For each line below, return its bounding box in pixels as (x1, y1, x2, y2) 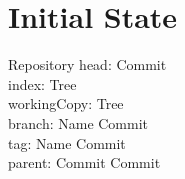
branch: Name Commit (8, 112, 149, 133)
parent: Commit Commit (8, 152, 161, 173)
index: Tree (8, 73, 77, 94)
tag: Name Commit (8, 132, 126, 153)
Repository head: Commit (8, 54, 167, 75)
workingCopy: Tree (8, 93, 124, 114)
